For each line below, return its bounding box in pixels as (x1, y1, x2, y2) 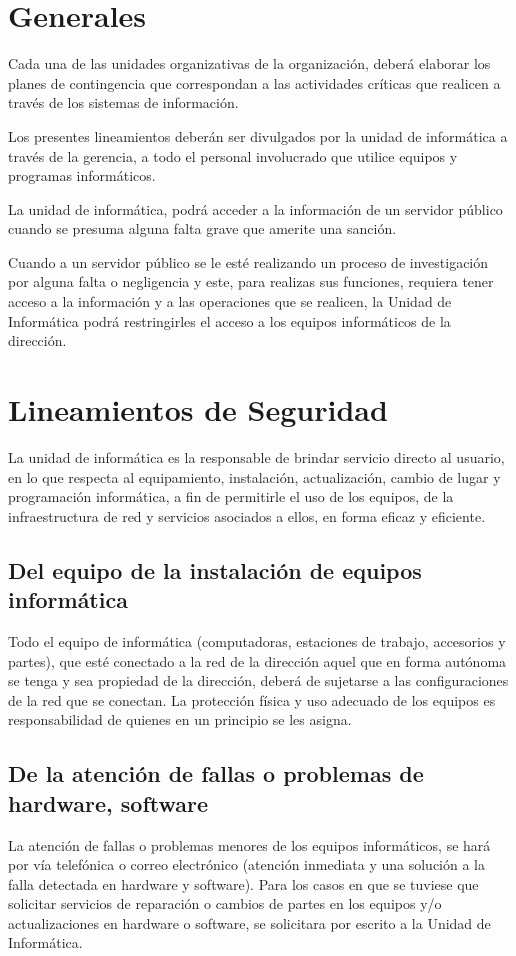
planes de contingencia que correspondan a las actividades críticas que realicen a (8, 72, 501, 93)
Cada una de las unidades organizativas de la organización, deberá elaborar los (8, 53, 491, 74)
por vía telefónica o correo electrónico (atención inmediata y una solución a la (8, 854, 486, 875)
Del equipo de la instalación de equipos (8, 554, 422, 585)
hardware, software (8, 787, 209, 818)
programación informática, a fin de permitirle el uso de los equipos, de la (8, 486, 454, 507)
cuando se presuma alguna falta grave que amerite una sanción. (8, 218, 397, 239)
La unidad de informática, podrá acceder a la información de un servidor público (8, 198, 503, 219)
